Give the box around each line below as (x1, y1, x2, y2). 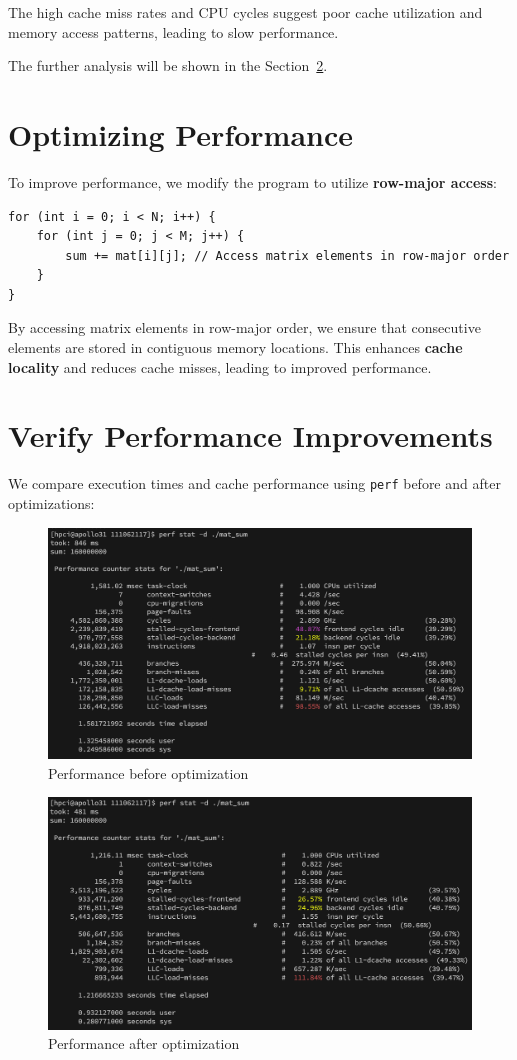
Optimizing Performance (8, 113, 354, 154)
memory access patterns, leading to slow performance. (8, 21, 339, 42)
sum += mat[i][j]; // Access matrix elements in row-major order (65, 248, 510, 263)
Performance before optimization (48, 762, 249, 783)
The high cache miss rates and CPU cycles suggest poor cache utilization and (8, 2, 483, 22)
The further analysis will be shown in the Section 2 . (8, 55, 328, 76)
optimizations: (8, 493, 95, 514)
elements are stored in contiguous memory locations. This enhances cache (8, 337, 463, 358)
